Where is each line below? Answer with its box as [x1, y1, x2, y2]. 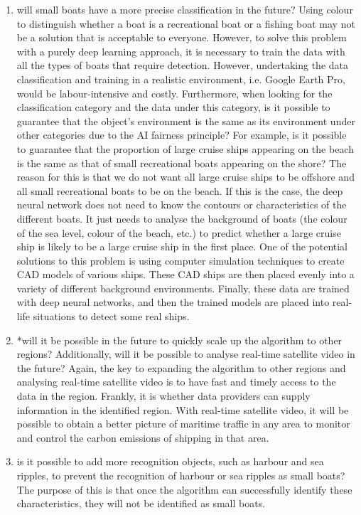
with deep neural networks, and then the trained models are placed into [16, 294, 330, 309]
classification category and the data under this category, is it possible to [16, 100, 330, 115]
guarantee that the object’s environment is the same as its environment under [16, 113, 355, 128]
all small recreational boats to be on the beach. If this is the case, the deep [16, 183, 343, 198]
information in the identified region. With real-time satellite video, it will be [16, 402, 349, 417]
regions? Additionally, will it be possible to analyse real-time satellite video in [16, 346, 355, 361]
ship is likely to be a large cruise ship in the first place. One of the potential [16, 239, 348, 254]
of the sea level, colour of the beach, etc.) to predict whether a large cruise [16, 225, 341, 240]
